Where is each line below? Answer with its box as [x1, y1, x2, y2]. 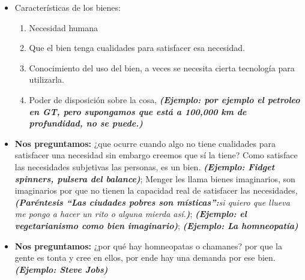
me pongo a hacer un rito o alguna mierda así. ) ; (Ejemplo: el [14, 207, 247, 220]
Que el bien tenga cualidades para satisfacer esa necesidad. [29, 41, 245, 54]
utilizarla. [29, 73, 64, 86]
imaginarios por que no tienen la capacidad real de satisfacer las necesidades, [14, 184, 298, 197]
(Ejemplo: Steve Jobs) [14, 263, 108, 275]
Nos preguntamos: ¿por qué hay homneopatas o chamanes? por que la [14, 239, 282, 252]
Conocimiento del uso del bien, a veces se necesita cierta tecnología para [29, 61, 295, 74]
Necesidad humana [29, 21, 98, 34]
